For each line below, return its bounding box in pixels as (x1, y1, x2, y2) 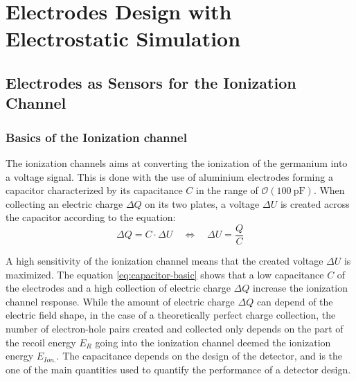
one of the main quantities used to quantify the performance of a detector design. (6, 362, 351, 376)
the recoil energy (6, 335, 76, 349)
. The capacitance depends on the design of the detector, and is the (56, 348, 343, 363)
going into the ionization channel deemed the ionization (95, 335, 331, 349)
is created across (280, 196, 350, 211)
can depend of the (256, 294, 333, 308)
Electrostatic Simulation (6, 24, 241, 53)
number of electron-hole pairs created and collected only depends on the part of (6, 321, 344, 335)
